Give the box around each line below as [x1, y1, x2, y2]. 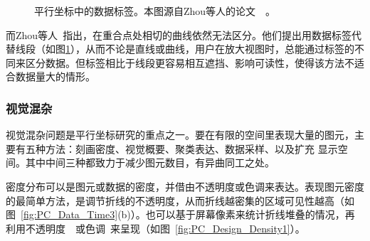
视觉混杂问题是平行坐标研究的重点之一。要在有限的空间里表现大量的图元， [6, 127, 354, 142]
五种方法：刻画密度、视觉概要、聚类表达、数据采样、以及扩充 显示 [25, 141, 338, 156]
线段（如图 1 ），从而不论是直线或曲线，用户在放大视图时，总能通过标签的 [15, 41, 354, 56]
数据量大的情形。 [15, 69, 95, 84]
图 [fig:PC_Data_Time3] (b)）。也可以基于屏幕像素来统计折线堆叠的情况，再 [6, 207, 355, 222]
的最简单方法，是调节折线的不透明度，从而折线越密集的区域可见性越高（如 [6, 193, 354, 208]
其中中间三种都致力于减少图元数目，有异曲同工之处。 [25, 155, 275, 170]
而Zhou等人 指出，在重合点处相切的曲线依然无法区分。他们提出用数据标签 [6, 27, 352, 42]
